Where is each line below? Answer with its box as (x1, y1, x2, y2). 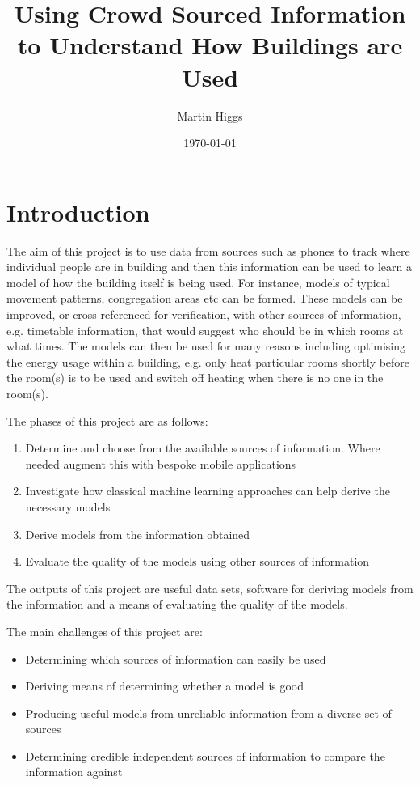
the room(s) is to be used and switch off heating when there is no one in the (6, 369, 384, 386)
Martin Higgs (177, 107, 243, 124)
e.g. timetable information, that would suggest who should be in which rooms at (6, 321, 404, 338)
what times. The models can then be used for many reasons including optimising (6, 337, 406, 354)
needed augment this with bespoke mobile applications (25, 455, 296, 472)
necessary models (25, 498, 111, 515)
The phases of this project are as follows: (6, 412, 208, 429)
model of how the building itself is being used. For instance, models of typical (6, 274, 390, 291)
